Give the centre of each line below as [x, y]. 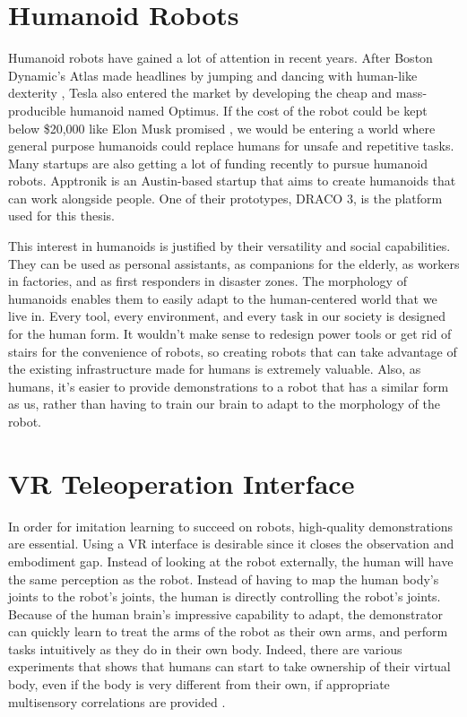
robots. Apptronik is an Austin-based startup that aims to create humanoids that [232, 181]
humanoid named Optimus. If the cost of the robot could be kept [248, 110]
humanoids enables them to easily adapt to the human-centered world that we [223, 298]
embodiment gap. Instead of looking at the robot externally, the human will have [231, 561]
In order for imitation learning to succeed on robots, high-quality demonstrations [231, 526]
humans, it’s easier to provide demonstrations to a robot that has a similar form [229, 386]
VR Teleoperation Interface [182, 483]
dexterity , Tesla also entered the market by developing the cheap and [200, 93]
